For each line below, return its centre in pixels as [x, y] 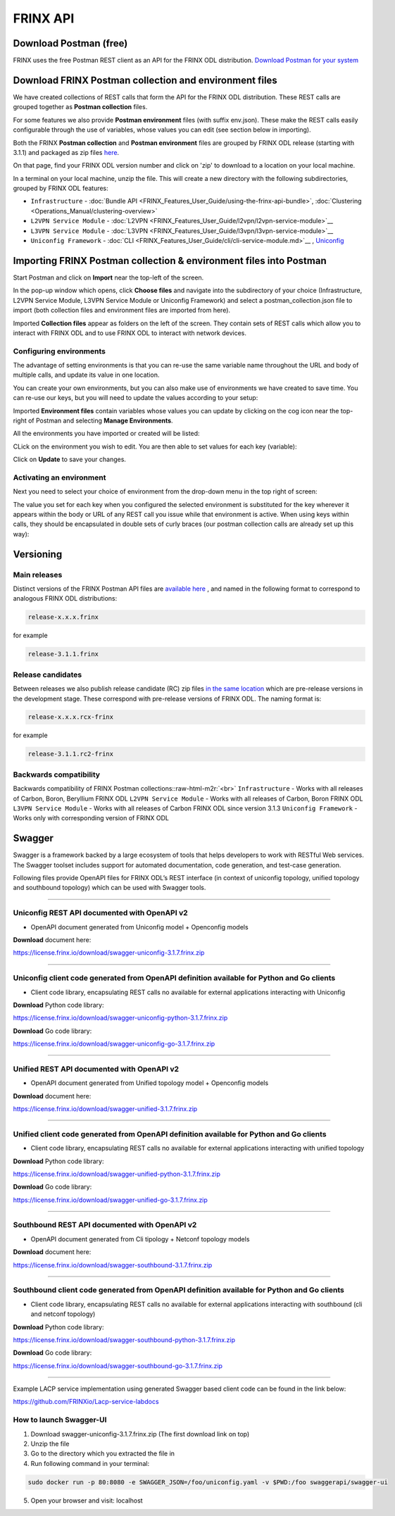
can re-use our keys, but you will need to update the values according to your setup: [136, 398]
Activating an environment [59, 477]
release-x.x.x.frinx [63, 617]
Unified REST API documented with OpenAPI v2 [96, 1069]
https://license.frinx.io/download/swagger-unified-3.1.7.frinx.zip [105, 1108]
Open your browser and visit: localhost [87, 1501]
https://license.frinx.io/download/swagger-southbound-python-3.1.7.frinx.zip [124, 1340]
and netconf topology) [63, 1314]
